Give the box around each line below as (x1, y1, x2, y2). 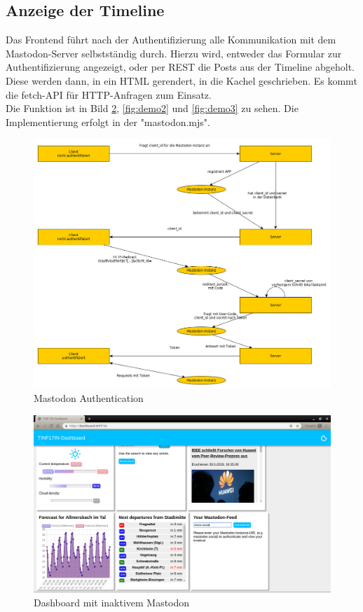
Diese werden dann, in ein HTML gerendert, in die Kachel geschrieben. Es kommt (6, 73, 357, 88)
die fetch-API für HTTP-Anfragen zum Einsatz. (6, 87, 212, 102)
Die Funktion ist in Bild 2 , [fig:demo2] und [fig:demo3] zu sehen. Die (6, 101, 299, 116)
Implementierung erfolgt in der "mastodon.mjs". (6, 114, 210, 129)
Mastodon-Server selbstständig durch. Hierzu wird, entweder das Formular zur (6, 46, 342, 60)
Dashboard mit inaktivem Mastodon (34, 594, 190, 609)
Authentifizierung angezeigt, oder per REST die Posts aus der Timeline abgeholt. (6, 60, 355, 74)
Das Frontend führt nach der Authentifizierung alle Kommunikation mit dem (6, 32, 336, 47)
